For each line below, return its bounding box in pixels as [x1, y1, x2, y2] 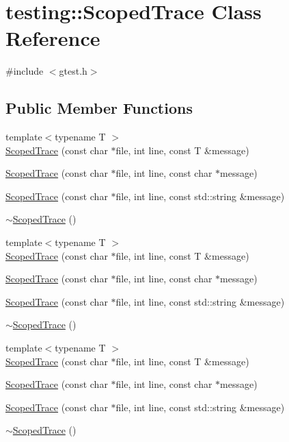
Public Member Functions [5, 97, 193, 119]
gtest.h [59, 64, 87, 78]
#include [5, 64, 44, 78]
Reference [5, 24, 100, 52]
